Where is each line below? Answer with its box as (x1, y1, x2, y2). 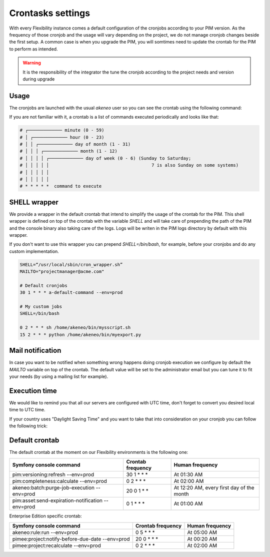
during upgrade (22, 76, 55, 82)
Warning (22, 60, 41, 66)
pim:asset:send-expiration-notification (12, 497, 102, 504)
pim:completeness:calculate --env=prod (12, 478, 107, 485)
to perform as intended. (9, 46, 58, 52)
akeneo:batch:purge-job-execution (12, 484, 95, 491)
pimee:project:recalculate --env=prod (12, 542, 101, 549)
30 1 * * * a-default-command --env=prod (19, 290, 123, 295)
